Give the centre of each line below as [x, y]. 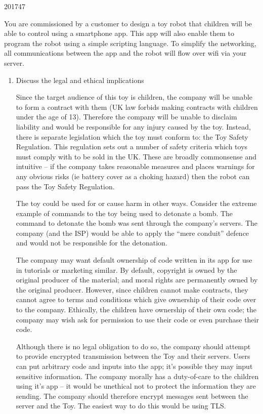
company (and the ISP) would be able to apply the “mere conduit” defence [133, 233]
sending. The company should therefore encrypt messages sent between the [132, 396]
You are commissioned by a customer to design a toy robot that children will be [128, 23]
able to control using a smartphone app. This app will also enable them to [119, 33]
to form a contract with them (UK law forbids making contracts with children [137, 107]
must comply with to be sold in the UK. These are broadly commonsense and [136, 156]
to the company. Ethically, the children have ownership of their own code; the [136, 309]
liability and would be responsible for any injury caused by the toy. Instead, [133, 126]
